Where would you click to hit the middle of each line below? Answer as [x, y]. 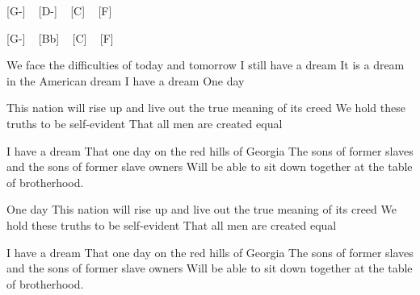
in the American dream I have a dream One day [126, 80]
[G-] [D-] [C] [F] [59, 10]
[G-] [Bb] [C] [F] [60, 37]
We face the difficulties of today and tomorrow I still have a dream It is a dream [206, 65]
